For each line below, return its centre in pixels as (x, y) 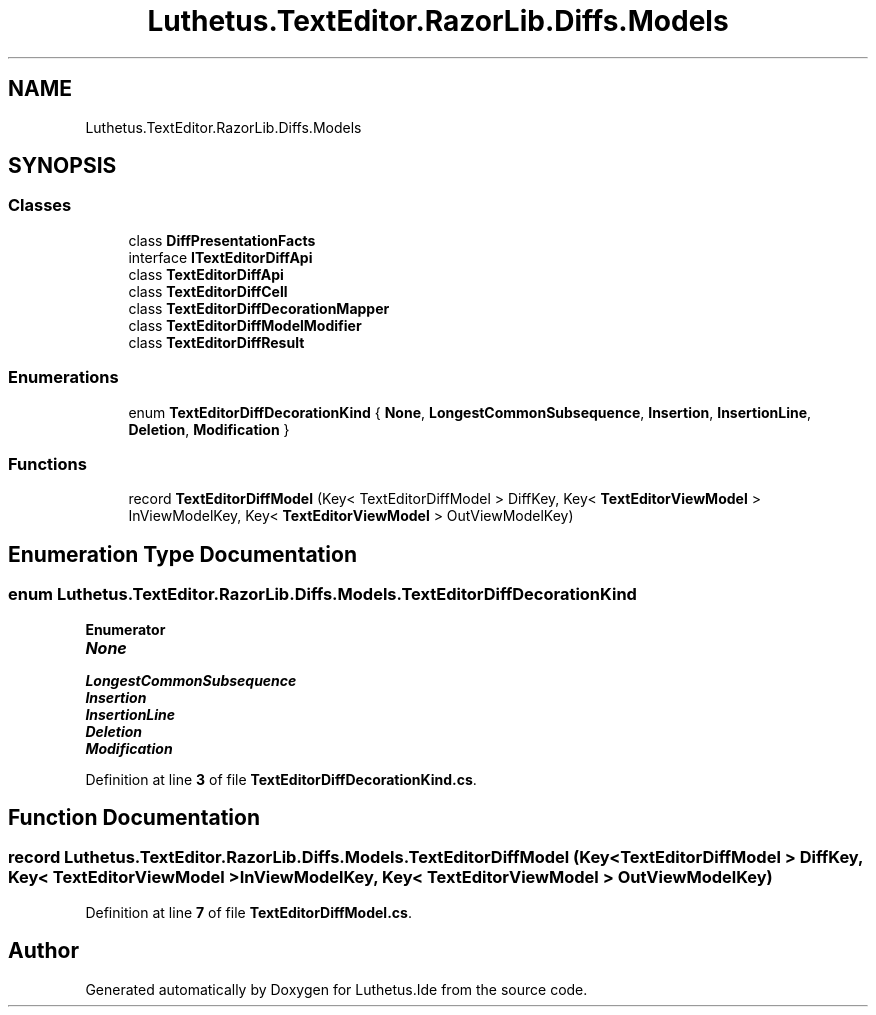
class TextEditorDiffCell (208, 291)
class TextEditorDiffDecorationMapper (259, 308)
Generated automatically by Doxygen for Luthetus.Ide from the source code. (336, 989)
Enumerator (125, 629)
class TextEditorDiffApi (206, 274)
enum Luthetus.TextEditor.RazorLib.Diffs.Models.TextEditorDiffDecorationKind (322, 594)
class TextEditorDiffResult (216, 342)
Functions (47, 463)
